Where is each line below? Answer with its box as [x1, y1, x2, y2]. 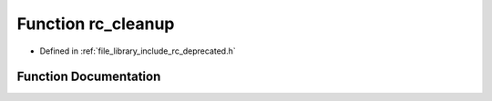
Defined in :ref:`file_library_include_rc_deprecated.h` [39, 45, 236, 56]
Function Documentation [16, 69, 161, 85]
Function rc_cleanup [16, 14, 175, 34]
